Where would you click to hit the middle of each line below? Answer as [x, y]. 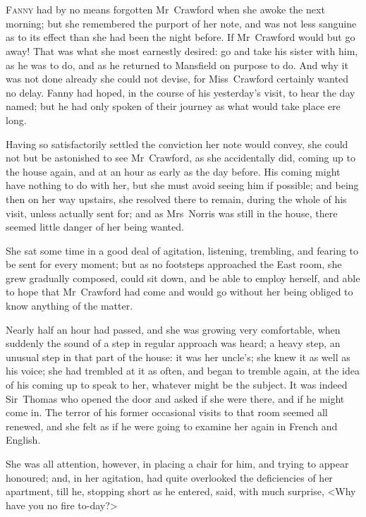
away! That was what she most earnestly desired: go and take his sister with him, [182, 50]
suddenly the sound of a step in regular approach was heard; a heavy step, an [173, 343]
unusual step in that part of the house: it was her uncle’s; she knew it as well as [178, 357]
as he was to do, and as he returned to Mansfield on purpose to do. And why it [177, 65]
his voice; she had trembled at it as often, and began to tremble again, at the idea [183, 371]
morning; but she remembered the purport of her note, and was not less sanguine [181, 23]
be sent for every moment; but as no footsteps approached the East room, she [174, 264]
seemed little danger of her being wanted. [95, 227]
